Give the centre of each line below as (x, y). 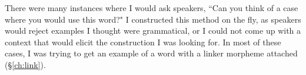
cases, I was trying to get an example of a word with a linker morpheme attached (151, 53)
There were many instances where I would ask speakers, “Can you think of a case (152, 8)
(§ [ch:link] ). (25, 64)
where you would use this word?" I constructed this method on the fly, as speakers (153, 19)
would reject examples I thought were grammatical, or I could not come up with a (153, 31)
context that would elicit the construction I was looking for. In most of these (143, 42)
